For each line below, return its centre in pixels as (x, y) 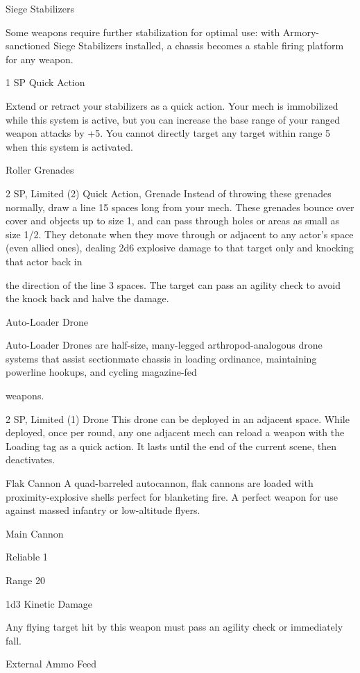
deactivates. (31, 459)
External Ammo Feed (51, 664)
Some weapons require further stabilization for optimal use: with (143, 32)
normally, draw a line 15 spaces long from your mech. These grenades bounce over (180, 207)
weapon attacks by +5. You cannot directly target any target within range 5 (168, 133)
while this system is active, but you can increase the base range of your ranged (173, 119)
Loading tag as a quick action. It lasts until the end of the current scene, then (171, 446)
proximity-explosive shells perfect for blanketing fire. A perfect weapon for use (172, 496)
